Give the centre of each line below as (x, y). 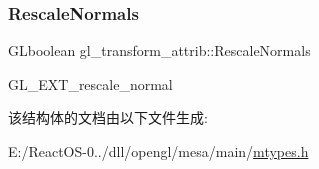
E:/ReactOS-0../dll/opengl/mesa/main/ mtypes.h (158, 151)
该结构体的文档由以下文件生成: (108, 117)
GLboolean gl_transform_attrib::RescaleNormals (159, 50)
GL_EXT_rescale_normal (90, 83)
